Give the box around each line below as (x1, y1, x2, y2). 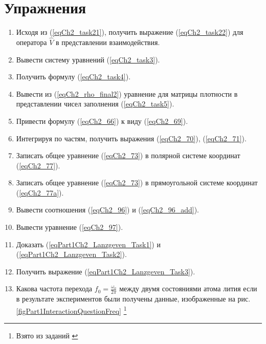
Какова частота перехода (16, 283, 93, 294)
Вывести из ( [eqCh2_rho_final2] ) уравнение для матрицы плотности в (16, 88, 238, 99)
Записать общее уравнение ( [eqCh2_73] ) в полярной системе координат (16, 150, 240, 161)
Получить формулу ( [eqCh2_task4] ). (16, 71, 131, 82)
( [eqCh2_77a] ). (16, 187, 64, 198)
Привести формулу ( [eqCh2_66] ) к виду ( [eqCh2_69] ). (16, 115, 188, 126)
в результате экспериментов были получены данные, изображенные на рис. (16, 293, 251, 304)
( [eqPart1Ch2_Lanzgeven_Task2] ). (16, 249, 127, 260)
